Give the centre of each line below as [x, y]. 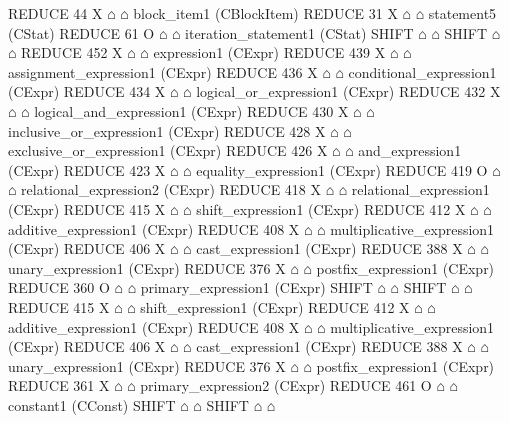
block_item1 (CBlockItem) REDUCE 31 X [265, 13]
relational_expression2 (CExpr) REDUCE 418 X [171, 189]
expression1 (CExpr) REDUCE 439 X [269, 52]
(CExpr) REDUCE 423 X [87, 169]
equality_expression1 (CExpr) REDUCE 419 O [342, 169]
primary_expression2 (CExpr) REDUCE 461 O [286, 385]
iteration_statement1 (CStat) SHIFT [299, 32]
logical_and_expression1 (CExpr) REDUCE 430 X [191, 110]
